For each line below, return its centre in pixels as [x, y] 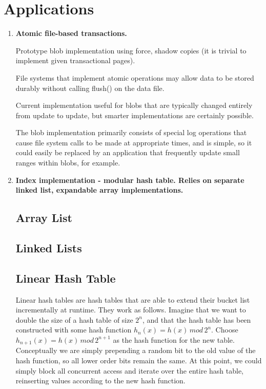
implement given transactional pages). [75, 60]
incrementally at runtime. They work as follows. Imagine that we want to [131, 310]
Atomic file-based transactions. [71, 33]
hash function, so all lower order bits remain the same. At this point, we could [139, 360]
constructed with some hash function [74, 330]
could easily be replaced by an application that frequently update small [128, 152]
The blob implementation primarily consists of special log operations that [131, 132]
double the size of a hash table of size [74, 319]
